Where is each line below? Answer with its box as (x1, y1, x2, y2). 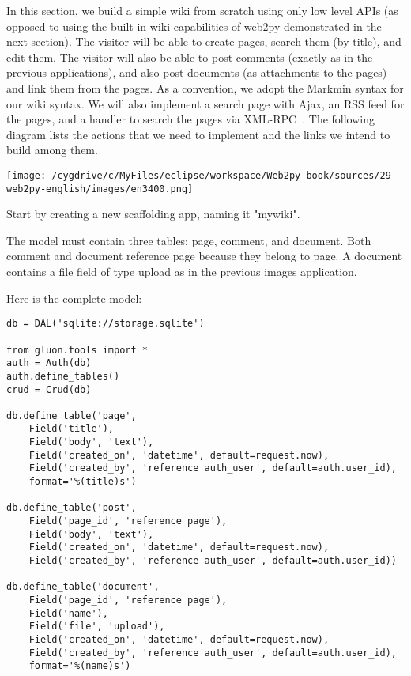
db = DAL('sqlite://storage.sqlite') (6, 318, 205, 330)
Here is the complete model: (6, 289, 142, 306)
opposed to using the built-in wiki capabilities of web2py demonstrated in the (6, 17, 382, 34)
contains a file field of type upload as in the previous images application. (6, 263, 357, 280)
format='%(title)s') (28, 476, 137, 488)
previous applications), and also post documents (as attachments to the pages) (6, 64, 387, 81)
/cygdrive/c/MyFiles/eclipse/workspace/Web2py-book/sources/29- (51, 169, 397, 181)
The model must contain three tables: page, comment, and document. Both (6, 232, 371, 248)
